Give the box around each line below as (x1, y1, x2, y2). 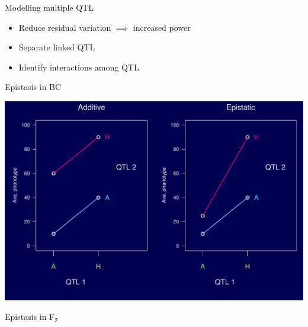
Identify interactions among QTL (18, 60, 139, 73)
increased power (133, 21, 191, 33)
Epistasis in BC (5, 81, 62, 93)
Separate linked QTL (18, 41, 95, 53)
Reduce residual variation (18, 21, 111, 33)
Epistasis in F (5, 310, 55, 323)
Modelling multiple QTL (5, 1, 94, 13)
